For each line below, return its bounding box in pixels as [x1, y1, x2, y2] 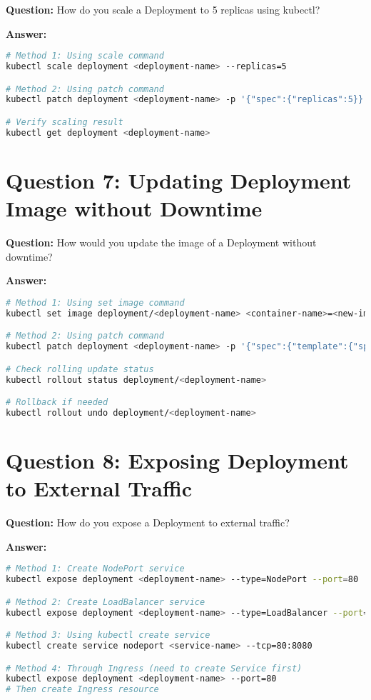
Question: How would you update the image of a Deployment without [6, 235, 317, 250]
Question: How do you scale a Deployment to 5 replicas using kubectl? [6, 2, 320, 16]
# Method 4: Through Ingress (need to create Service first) [6, 663, 303, 674]
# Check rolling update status [6, 364, 154, 374]
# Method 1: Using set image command [6, 297, 185, 308]
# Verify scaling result [6, 117, 123, 127]
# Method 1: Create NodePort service [6, 564, 185, 574]
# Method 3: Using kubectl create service [6, 630, 210, 641]
